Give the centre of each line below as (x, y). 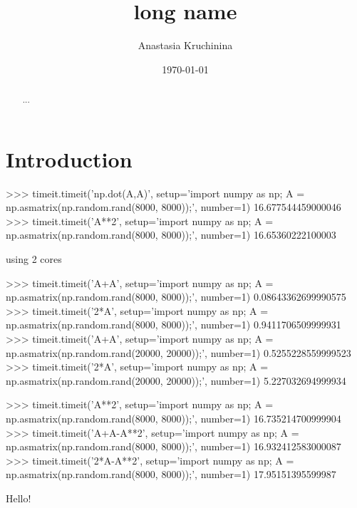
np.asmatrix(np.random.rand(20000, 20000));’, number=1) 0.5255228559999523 (178, 352)
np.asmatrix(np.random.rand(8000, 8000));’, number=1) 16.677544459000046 (174, 207)
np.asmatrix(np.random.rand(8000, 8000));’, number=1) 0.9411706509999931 (174, 325)
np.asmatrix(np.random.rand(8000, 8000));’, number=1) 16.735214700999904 (174, 419)
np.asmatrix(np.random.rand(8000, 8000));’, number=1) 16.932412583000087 (174, 446)
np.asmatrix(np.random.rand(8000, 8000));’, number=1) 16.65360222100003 (171, 235)
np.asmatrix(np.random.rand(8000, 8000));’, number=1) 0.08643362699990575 (176, 297)
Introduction (69, 159)
